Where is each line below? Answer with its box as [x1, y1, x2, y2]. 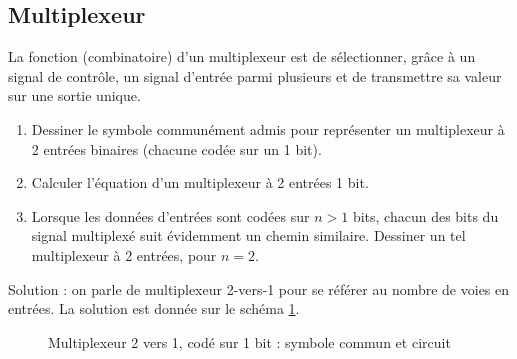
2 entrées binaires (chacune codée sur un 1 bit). [31, 138, 322, 159]
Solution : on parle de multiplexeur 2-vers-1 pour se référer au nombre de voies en [8, 278, 510, 299]
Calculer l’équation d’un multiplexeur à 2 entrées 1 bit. [31, 172, 369, 193]
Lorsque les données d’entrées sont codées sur [31, 205, 310, 226]
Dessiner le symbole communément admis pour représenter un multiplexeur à [31, 118, 505, 139]
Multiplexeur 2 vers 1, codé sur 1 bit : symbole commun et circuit [48, 331, 451, 352]
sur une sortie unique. [8, 85, 141, 106]
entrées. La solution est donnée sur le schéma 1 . [8, 298, 300, 319]
